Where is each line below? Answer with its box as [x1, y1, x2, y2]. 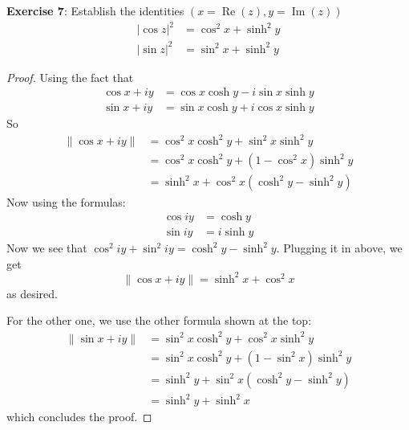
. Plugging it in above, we [276, 240, 403, 256]
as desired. [6, 285, 58, 301]
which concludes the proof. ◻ [6, 408, 152, 425]
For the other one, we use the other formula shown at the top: [6, 312, 312, 329]
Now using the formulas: [6, 193, 126, 210]
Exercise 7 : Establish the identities [6, 2, 184, 18]
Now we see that [6, 240, 87, 256]
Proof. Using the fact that [6, 68, 134, 85]
